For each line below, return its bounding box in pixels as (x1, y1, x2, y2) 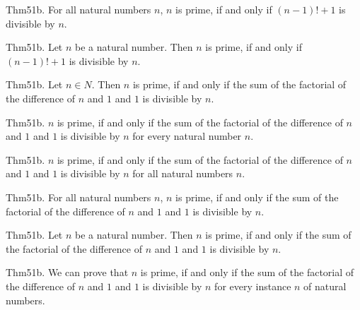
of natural (303, 278, 347, 293)
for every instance (214, 278, 291, 293)
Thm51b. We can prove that (6, 265, 129, 280)
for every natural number (132, 129, 242, 143)
